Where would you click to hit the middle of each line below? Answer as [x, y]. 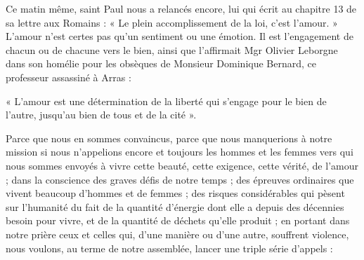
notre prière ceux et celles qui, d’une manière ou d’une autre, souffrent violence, [177, 234]
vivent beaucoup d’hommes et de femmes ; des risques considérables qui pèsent [175, 193]
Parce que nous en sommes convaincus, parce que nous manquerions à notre [169, 138]
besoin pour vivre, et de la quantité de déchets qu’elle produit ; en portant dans [178, 220]
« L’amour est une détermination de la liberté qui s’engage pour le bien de [166, 101]
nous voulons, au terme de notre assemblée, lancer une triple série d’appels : [169, 248]
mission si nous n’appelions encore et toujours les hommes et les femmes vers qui [180, 152]
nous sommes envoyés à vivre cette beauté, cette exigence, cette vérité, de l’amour [182, 165]
